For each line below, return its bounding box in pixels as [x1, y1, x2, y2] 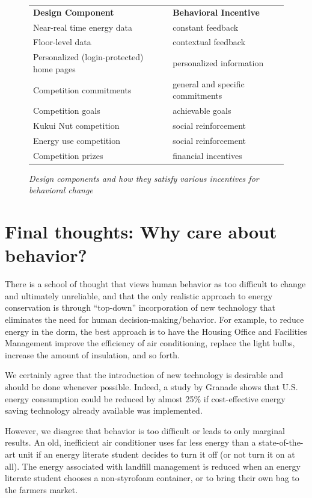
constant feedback [173, 20, 239, 33]
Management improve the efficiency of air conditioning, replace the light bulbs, [5, 337, 295, 349]
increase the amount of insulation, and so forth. [5, 348, 180, 361]
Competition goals [33, 104, 100, 117]
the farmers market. [5, 483, 78, 496]
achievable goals [173, 104, 231, 117]
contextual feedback [173, 36, 246, 48]
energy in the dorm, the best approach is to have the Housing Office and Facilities [5, 325, 307, 337]
